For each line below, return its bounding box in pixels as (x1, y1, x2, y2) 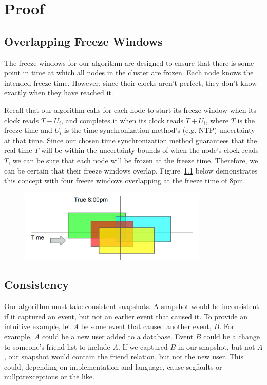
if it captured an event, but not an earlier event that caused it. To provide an (4, 311, 247, 321)
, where (205, 114, 229, 125)
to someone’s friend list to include (4, 341, 110, 352)
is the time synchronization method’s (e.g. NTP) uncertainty (64, 125, 255, 136)
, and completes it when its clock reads (61, 114, 183, 125)
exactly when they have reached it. (4, 87, 113, 98)
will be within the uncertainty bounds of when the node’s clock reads (41, 145, 259, 156)
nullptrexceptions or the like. (4, 371, 94, 382)
